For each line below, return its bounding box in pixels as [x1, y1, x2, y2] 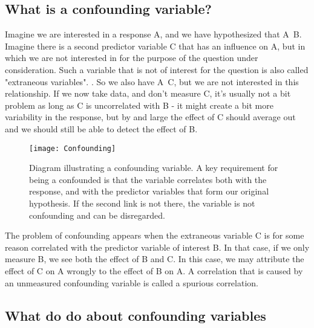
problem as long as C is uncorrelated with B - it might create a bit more [5, 98, 273, 111]
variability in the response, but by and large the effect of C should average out [5, 111, 296, 123]
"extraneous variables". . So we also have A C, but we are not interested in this [5, 75, 299, 88]
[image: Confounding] [29, 144, 116, 153]
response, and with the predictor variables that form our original [29, 185, 269, 198]
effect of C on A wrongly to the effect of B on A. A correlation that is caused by [5, 264, 303, 277]
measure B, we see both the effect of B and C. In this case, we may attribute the [5, 252, 304, 265]
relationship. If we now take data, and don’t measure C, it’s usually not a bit [5, 87, 291, 100]
